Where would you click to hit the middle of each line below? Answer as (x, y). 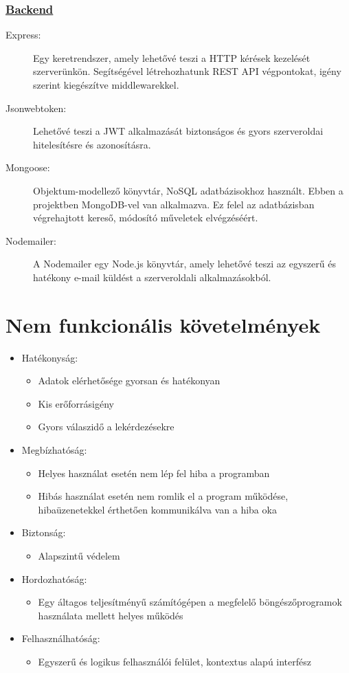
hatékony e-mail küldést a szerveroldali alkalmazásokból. (152, 277)
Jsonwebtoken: (36, 108)
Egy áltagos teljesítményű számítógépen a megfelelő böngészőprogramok (190, 602)
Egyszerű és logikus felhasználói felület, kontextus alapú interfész (174, 661)
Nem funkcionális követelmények (163, 324)
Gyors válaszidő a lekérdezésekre (106, 427)
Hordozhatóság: (54, 578)
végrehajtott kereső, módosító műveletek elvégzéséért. (146, 218)
